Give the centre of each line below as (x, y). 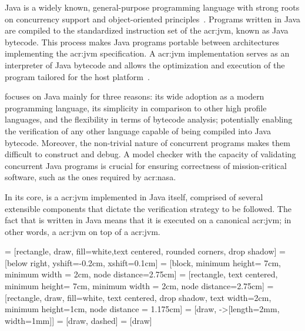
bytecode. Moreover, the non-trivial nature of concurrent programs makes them (148, 142)
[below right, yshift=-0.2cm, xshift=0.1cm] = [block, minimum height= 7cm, (143, 262)
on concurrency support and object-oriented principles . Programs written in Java (153, 19)
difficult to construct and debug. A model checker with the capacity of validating (150, 154)
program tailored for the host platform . (77, 76)
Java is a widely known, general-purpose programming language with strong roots (152, 7)
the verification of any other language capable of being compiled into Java (138, 130)
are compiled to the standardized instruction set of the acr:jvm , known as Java (147, 30)
